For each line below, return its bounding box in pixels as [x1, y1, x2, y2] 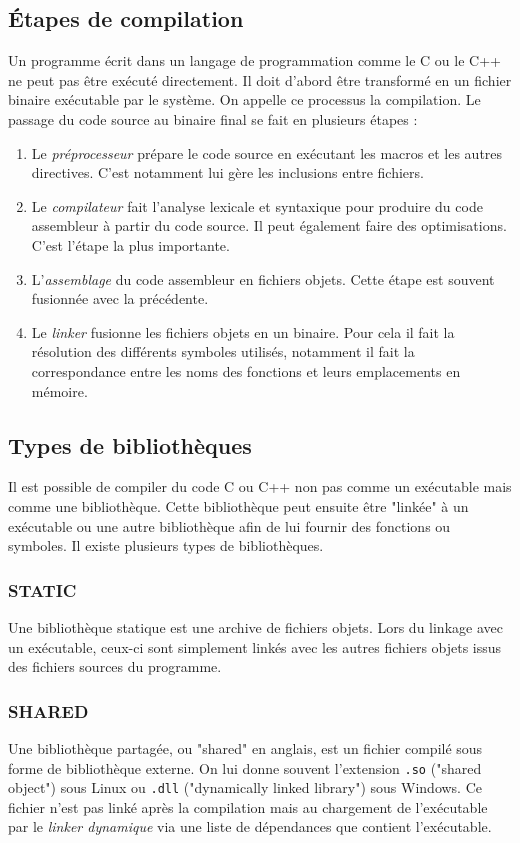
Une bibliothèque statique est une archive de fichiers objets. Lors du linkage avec [8, 616, 503, 637]
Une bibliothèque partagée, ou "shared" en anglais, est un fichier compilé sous [8, 737, 483, 758]
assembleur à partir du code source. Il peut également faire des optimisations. [31, 215, 507, 236]
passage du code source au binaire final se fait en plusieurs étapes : [8, 108, 418, 129]
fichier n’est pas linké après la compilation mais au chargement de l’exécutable [8, 796, 488, 817]
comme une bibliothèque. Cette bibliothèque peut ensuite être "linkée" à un [8, 495, 469, 516]
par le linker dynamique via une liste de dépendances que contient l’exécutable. [8, 816, 492, 837]
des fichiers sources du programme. [8, 656, 222, 677]
